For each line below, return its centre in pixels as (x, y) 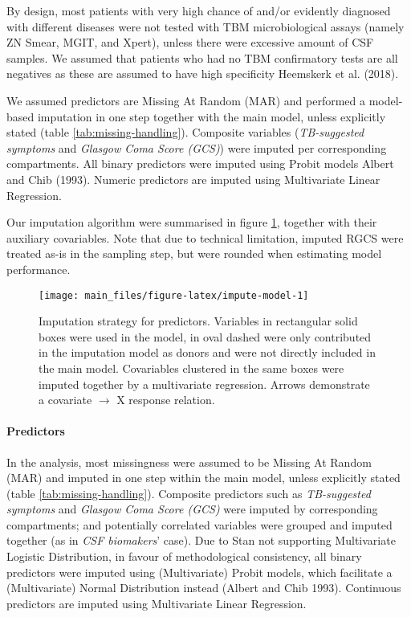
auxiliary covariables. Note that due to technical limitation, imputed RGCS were (205, 237)
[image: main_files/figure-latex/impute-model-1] (174, 295)
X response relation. (166, 400)
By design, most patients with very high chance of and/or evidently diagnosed (199, 10)
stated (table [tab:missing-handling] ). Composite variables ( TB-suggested (185, 132)
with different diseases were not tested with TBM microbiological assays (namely (205, 26)
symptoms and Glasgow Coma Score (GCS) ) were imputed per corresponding (197, 147)
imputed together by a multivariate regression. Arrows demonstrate (204, 384)
